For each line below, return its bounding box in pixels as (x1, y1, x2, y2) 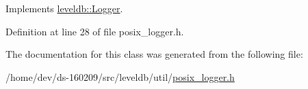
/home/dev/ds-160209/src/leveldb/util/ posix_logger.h (5, 69, 235, 84)
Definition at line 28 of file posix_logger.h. (5, 24, 184, 38)
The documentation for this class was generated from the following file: (5, 47, 303, 61)
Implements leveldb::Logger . (5, 1, 123, 15)
